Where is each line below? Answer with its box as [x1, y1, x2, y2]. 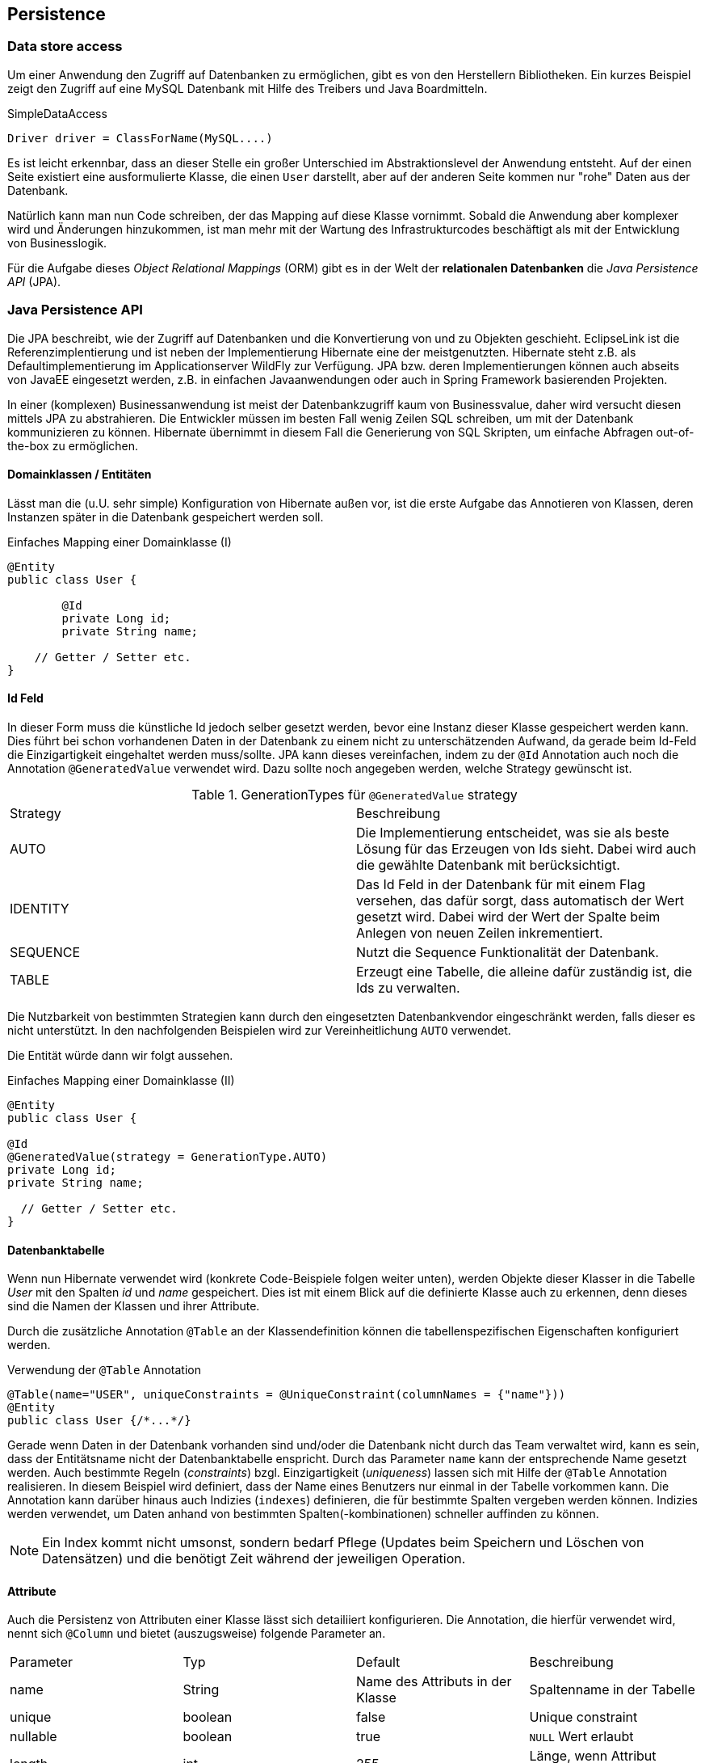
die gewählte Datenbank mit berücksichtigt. [356, 856, 620, 873]
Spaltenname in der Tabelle [529, 1681, 695, 1698]
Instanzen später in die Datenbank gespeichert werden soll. [7, 509, 324, 524]
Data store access [7, 38, 123, 55]
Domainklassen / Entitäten [7, 467, 152, 482]
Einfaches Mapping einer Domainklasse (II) [7, 1073, 235, 1087]
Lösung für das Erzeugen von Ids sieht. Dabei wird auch [356, 840, 696, 857]
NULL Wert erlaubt [529, 1728, 634, 1745]
